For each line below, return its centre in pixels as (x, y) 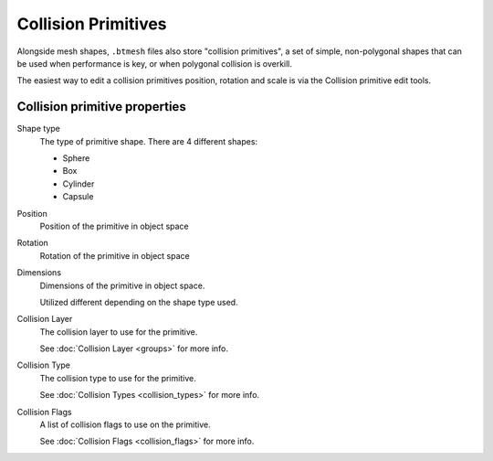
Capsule (78, 197)
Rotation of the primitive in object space (115, 255)
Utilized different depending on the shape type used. (139, 302)
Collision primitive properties (101, 107)
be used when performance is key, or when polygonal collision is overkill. (154, 63)
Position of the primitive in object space (114, 226)
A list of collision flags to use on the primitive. (125, 424)
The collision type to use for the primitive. (118, 378)
